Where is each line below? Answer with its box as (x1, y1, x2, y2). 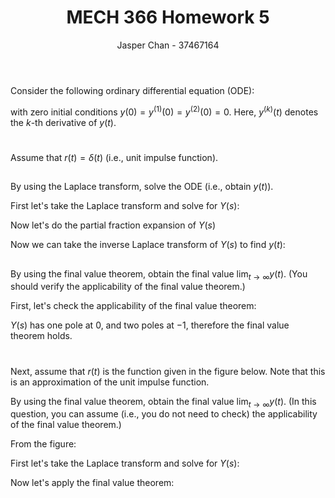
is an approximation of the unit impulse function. (10, 376, 210, 388)
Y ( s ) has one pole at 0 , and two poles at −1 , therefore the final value (10, 319, 290, 331)
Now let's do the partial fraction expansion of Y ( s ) (10, 219, 217, 231)
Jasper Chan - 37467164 (116, 39, 220, 51)
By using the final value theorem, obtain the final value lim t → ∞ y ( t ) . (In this (10, 395, 317, 410)
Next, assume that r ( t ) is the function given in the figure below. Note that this (10, 365, 326, 377)
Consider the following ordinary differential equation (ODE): (10, 84, 255, 96)
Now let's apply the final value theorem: (10, 477, 175, 489)
